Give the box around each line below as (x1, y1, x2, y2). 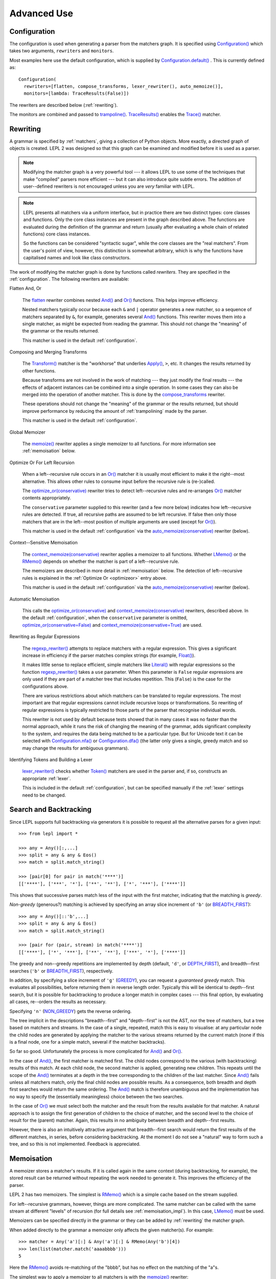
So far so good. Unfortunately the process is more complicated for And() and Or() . (9, 1048, 182, 1054)
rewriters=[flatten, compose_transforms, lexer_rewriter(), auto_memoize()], (24, 83, 223, 90)
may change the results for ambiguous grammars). (22, 745, 129, 751)
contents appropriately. (22, 495, 72, 501)
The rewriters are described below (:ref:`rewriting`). (9, 102, 118, 108)
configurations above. (22, 683, 68, 689)
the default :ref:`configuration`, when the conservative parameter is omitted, (22, 614, 188, 621)
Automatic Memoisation (9, 596, 60, 602)
